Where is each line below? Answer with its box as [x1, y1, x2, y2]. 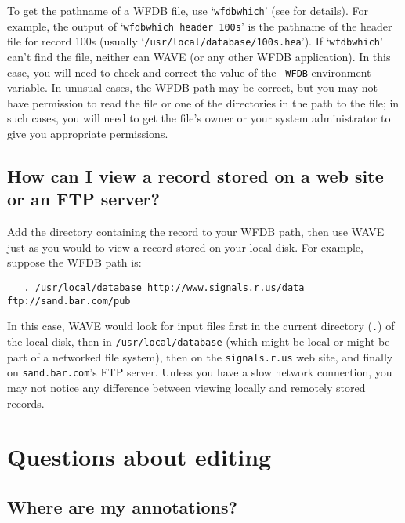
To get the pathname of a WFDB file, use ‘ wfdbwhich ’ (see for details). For [7, 2, 369, 18]
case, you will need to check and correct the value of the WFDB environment [7, 64, 371, 80]
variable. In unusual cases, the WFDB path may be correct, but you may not [7, 79, 378, 96]
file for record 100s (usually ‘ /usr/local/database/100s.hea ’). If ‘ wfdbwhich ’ [7, 33, 383, 49]
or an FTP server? [7, 187, 160, 211]
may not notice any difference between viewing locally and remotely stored [7, 379, 366, 395]
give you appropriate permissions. [7, 125, 168, 141]
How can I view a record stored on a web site [7, 163, 384, 187]
